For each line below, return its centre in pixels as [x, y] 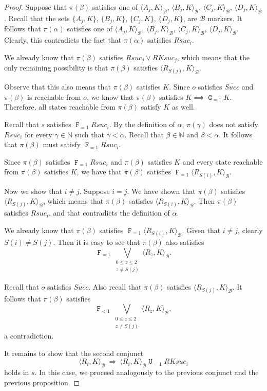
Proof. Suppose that [36, 7]
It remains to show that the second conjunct [74, 353]
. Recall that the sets [37, 18]
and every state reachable [223, 161]
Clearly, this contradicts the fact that [63, 40]
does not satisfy [234, 124]
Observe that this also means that [58, 87]
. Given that [201, 230]
